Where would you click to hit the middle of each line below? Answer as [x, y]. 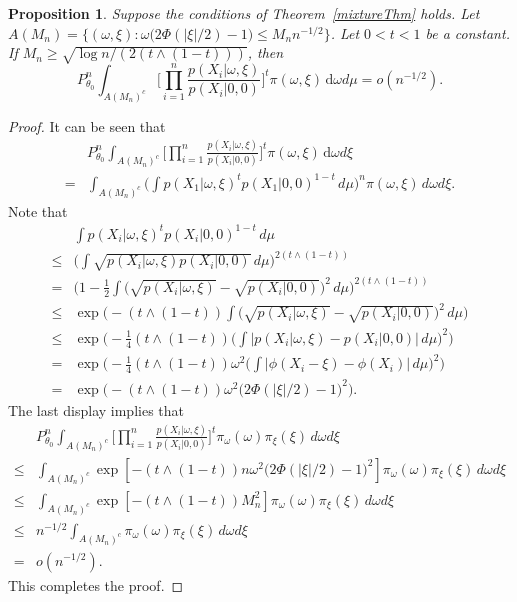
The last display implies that [96, 409]
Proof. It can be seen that [87, 125]
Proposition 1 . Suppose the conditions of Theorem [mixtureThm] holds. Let [244, 13]
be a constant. [467, 32]
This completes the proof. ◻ [96, 584]
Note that [38, 210]
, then [265, 52]
